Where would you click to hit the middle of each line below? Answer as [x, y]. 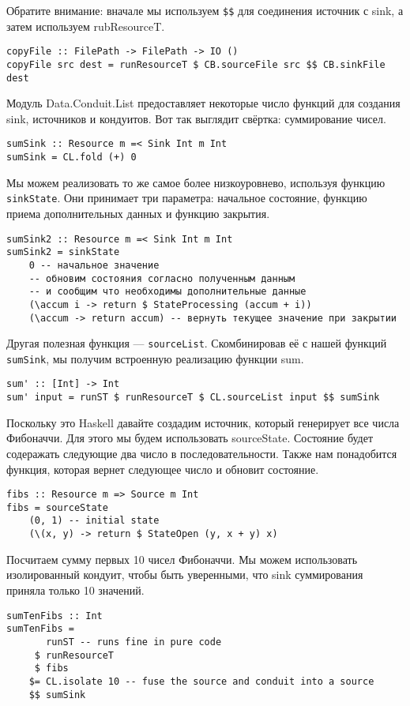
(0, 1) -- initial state [94, 521]
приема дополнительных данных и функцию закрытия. [138, 213]
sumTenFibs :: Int [55, 616]
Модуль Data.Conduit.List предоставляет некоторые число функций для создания [203, 103]
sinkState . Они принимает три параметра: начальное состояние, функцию [187, 198]
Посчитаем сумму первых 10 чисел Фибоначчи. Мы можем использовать [182, 559]
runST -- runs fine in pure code [134, 642]
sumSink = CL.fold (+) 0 [71, 158]
